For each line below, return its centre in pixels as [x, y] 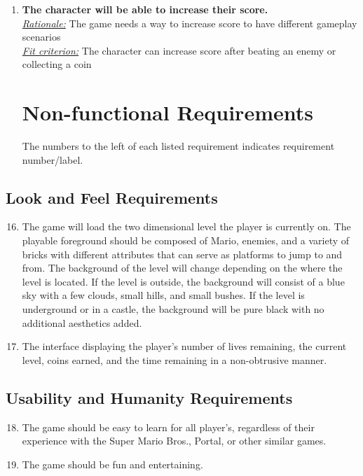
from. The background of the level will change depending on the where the [182, 268]
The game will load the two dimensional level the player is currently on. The [186, 226]
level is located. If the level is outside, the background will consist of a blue [183, 281]
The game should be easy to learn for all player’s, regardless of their [168, 427]
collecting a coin [57, 64]
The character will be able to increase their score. [145, 9]
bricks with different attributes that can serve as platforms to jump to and [182, 254]
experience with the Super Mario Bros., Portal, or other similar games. [174, 441]
